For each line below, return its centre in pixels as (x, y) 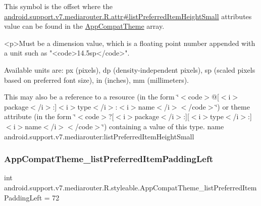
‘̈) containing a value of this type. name (163, 126)
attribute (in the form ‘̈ (40, 116)
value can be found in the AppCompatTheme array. (84, 26)
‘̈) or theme (232, 106)
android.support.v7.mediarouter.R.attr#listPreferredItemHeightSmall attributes (128, 16)
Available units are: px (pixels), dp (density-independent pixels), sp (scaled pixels (130, 69)
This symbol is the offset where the (58, 6)
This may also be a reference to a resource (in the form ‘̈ (92, 97)
